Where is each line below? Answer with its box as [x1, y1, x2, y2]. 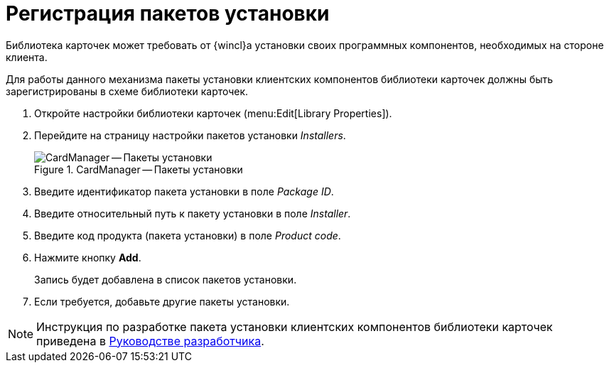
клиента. [6, 50, 48, 63]
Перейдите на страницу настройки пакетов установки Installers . [34, 129, 346, 141]
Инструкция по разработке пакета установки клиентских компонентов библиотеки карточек [36, 319, 553, 334]
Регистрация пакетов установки [6, 1, 330, 26]
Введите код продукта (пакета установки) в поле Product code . [34, 229, 341, 242]
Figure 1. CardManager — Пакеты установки [34, 163, 243, 175]
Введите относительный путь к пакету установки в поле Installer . [34, 207, 351, 220]
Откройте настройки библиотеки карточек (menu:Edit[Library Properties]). [34, 107, 392, 119]
